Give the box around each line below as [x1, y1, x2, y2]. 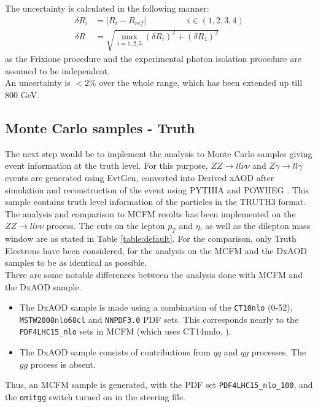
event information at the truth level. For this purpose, [5, 159, 208, 172]
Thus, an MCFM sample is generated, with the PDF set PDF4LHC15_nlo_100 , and [5, 378, 313, 391]
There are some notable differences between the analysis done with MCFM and [5, 268, 303, 281]
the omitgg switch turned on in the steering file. [5, 390, 186, 403]
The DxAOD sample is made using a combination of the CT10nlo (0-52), [19, 301, 293, 314]
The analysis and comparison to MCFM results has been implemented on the [5, 207, 296, 220]
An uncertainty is [5, 76, 71, 89]
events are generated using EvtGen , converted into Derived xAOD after [5, 171, 274, 184]
